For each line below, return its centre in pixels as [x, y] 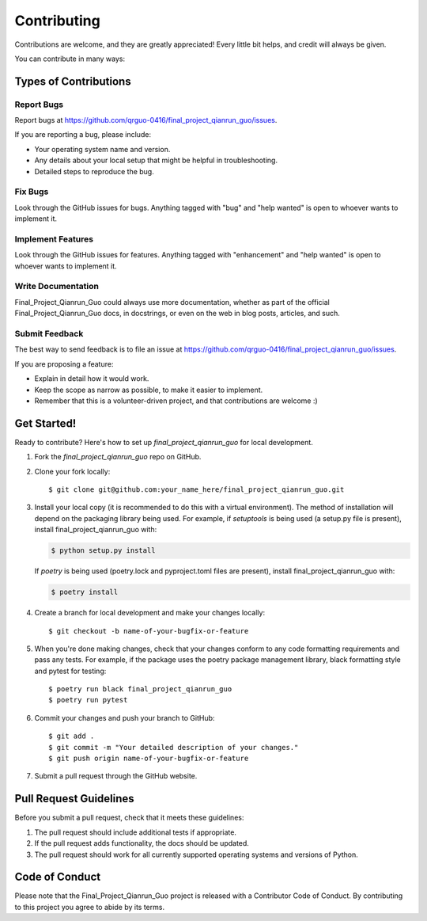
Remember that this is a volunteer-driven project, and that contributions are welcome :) [176, 401]
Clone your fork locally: [72, 471]
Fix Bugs [32, 192]
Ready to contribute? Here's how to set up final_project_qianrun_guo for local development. [164, 442]
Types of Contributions [73, 81]
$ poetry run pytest [88, 700]
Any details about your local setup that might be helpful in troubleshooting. [156, 160]
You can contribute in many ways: [70, 59]
